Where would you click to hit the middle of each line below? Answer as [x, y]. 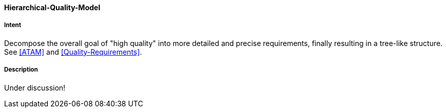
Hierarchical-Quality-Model [52, 7]
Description [21, 70]
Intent [13, 25]
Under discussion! [35, 87]
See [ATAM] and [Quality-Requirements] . [73, 52]
